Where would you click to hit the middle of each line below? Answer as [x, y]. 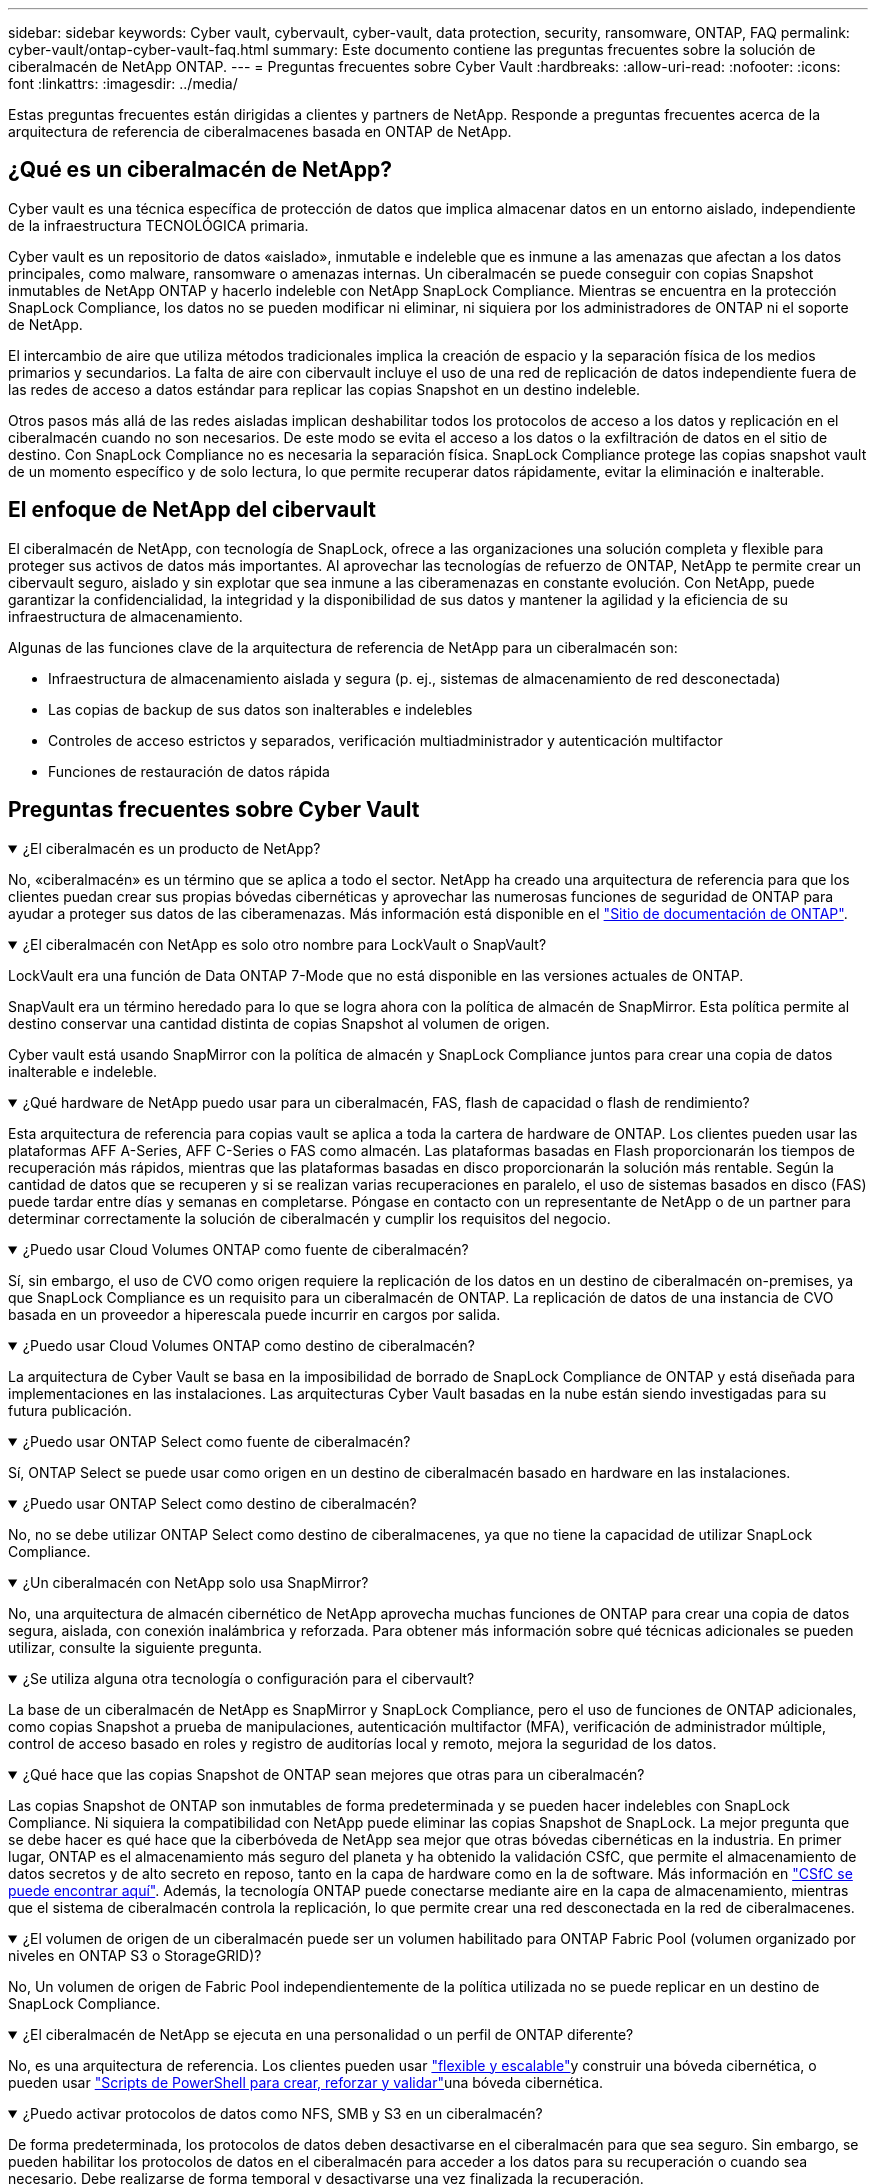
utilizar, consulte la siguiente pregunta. [135, 1647]
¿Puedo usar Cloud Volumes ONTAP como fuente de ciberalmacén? [245, 1249]
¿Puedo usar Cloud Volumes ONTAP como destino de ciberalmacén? [248, 1345]
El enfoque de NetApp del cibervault [192, 510]
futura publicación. [70, 1410]
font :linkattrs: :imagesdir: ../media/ [123, 83]
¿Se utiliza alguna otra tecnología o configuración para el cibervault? [248, 1678]
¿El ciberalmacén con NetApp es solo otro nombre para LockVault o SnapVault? [284, 944]
